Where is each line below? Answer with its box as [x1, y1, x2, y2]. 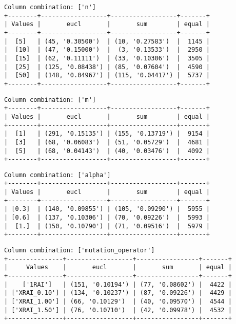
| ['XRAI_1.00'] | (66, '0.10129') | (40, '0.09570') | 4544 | [4, 298, 232, 305]
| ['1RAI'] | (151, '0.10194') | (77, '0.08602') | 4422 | [4, 280, 232, 288]
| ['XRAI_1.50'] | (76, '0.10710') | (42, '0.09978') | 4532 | [4, 306, 232, 314]
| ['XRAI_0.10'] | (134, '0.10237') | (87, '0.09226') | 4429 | [4, 289, 232, 297]
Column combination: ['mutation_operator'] [4, 247, 155, 254]
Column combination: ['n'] [4, 4, 96, 11]
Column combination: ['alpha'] [4, 171, 111, 179]
